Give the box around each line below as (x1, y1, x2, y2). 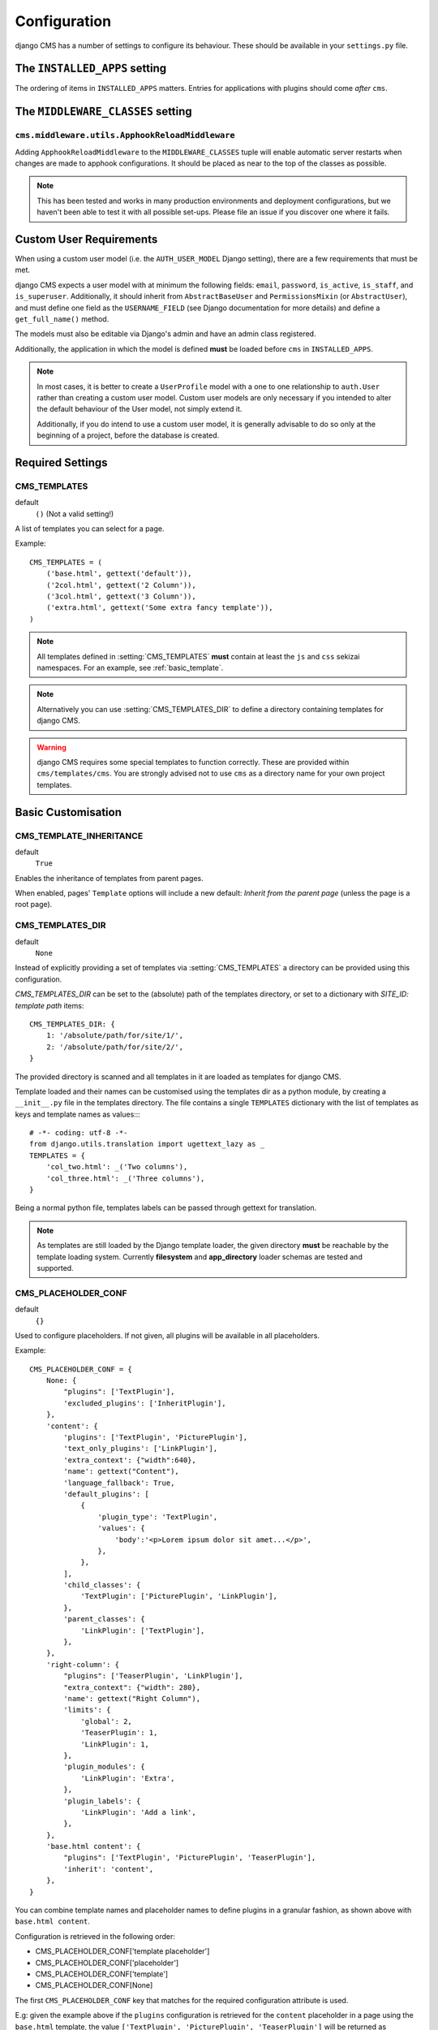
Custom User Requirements (15, 232, 158, 246)
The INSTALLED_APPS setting (15, 62, 167, 76)
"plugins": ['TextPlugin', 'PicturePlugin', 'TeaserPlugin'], (63, 1853, 316, 1863)
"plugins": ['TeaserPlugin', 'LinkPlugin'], (63, 1671, 243, 1681)
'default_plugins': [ (63, 1489, 150, 1498)
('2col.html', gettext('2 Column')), (45, 581, 196, 590)
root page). (15, 900, 53, 909)
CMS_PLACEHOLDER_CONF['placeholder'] (35, 1958, 179, 1967)
